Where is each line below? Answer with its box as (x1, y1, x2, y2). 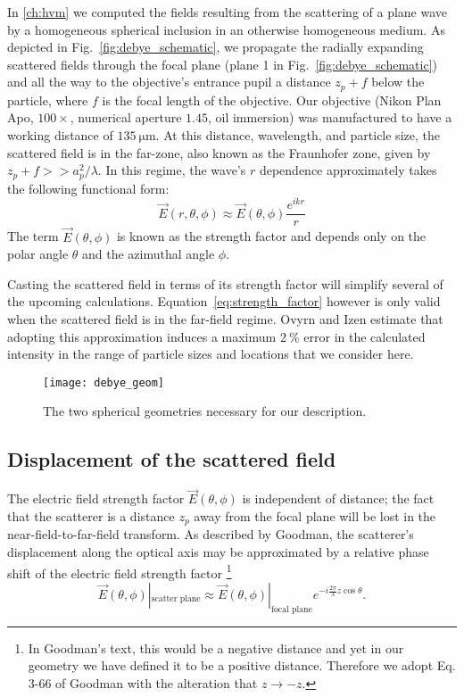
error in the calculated (303, 327, 426, 345)
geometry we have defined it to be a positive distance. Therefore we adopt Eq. (28, 656, 456, 675)
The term (7, 227, 59, 245)
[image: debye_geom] (43, 376, 165, 389)
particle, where (7, 90, 88, 109)
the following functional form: (7, 178, 170, 197)
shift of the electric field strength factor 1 (7, 560, 232, 582)
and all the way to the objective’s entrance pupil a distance (7, 72, 331, 91)
